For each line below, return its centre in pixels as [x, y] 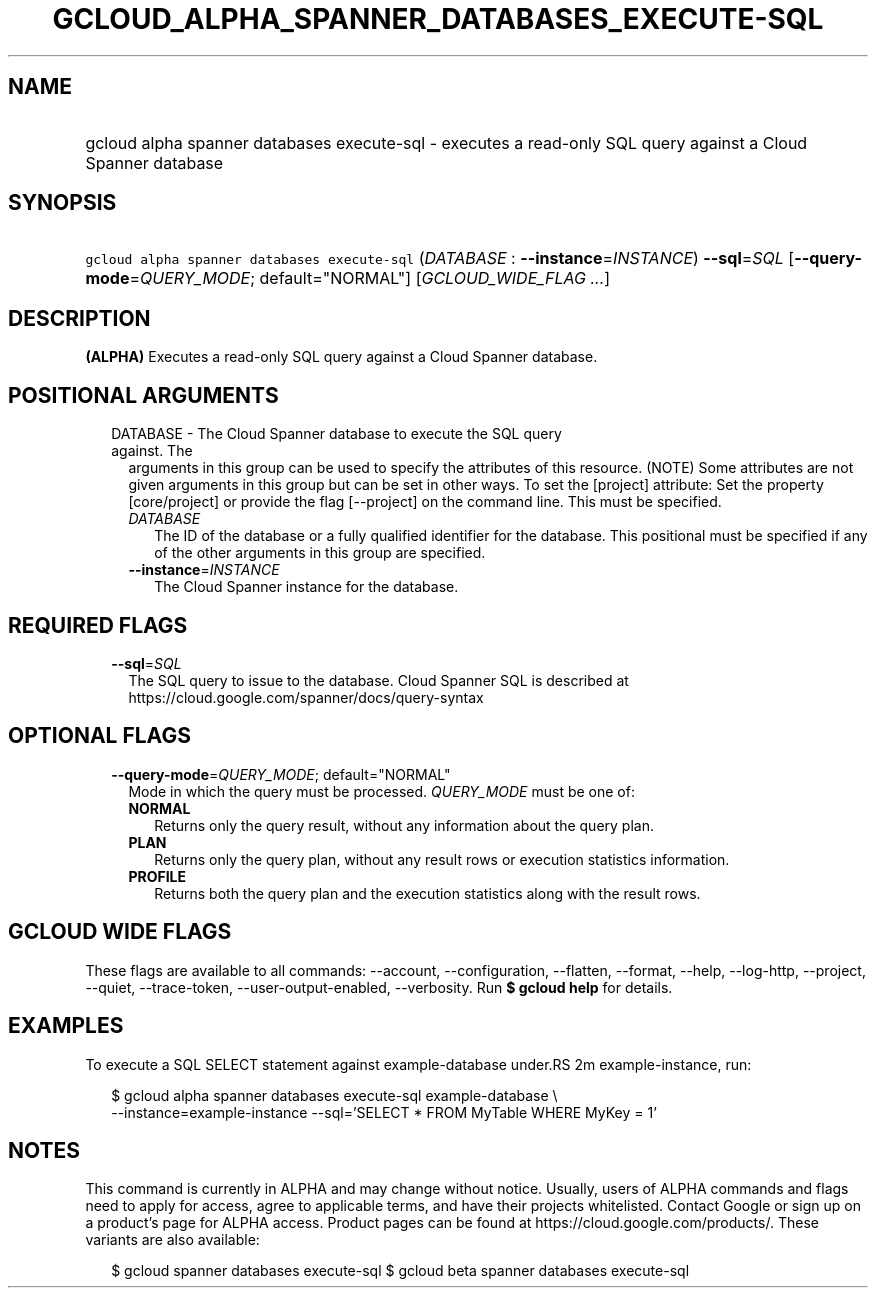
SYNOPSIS [62, 203]
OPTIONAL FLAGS [99, 736]
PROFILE [157, 876]
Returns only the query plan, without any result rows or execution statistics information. [442, 859]
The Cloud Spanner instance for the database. [306, 587]
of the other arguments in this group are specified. [320, 553]
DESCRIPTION [79, 318]
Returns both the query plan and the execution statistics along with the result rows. [427, 893]
